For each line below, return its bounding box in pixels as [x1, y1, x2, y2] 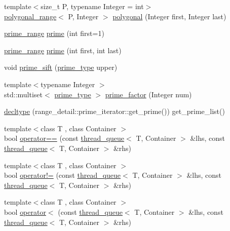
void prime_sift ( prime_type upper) [4, 62, 118, 72]
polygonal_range [4, 11, 57, 21]
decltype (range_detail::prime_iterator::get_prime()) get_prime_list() [4, 106, 225, 117]
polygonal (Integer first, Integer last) [112, 11, 226, 21]
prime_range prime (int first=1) [4, 28, 104, 38]
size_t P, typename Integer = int [41, 1, 144, 11]
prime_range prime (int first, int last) [4, 45, 122, 55]
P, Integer [68, 11, 99, 21]
